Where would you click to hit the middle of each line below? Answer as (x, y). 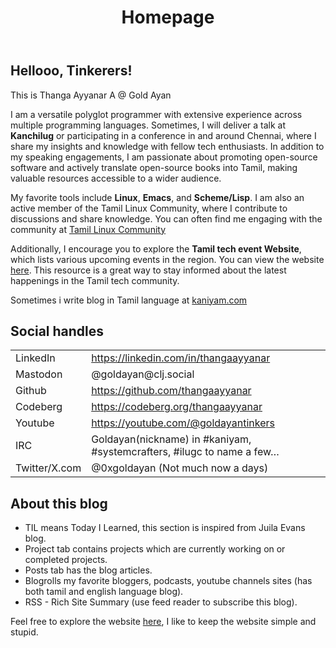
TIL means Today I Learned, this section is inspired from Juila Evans (165, 528)
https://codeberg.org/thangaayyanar (177, 407)
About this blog (59, 503)
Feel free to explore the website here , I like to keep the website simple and (163, 622)
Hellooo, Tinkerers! (71, 71)
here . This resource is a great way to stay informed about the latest (148, 270)
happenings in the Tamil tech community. (95, 280)
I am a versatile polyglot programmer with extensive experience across (156, 114)
